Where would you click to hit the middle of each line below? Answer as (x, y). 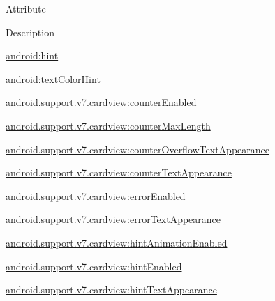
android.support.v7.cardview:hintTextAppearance (111, 290)
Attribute (26, 8)
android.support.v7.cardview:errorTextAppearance (113, 219)
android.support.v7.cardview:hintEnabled (94, 266)
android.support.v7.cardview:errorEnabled (96, 195)
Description (30, 32)
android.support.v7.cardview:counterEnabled (101, 102)
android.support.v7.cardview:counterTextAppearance (119, 172)
